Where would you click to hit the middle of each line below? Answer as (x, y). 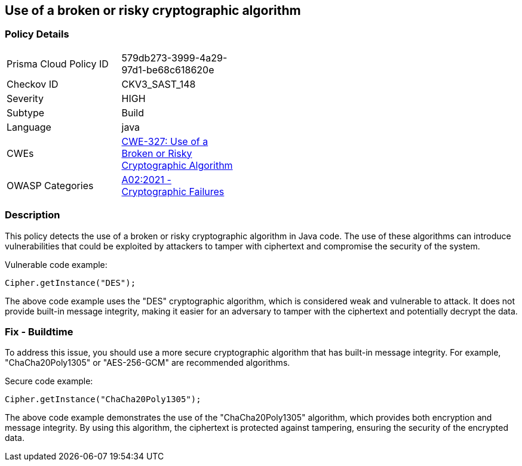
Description (33, 215)
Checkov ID (33, 84)
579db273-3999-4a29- (174, 58)
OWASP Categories (50, 185)
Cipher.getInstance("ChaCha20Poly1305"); (103, 399)
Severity (25, 98)
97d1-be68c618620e (168, 70)
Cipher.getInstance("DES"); (70, 283)
